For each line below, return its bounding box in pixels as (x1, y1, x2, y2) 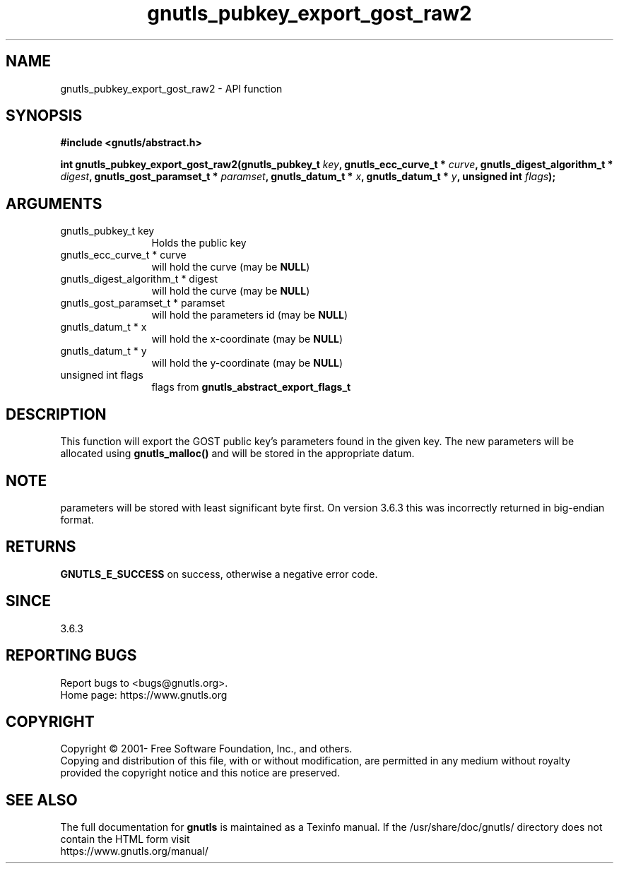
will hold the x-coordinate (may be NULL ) (151, 333, 343, 345)
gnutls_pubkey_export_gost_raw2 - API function (60, 82, 283, 95)
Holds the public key (151, 237, 247, 249)
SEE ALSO (6, 791, 78, 809)
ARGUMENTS (6, 194, 102, 213)
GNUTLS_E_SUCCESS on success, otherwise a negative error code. (60, 567, 378, 580)
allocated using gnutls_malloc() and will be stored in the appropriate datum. (60, 447, 415, 460)
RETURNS (6, 538, 76, 556)
